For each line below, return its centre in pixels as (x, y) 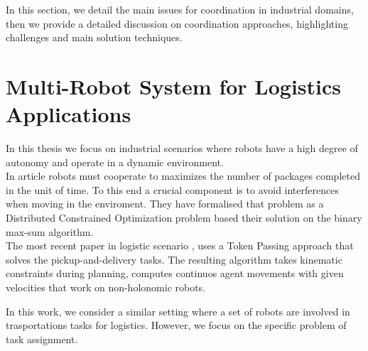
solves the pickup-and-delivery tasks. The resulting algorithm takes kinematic (174, 259)
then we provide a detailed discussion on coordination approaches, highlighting (177, 23)
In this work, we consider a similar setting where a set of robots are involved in (178, 311)
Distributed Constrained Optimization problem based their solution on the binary (184, 218)
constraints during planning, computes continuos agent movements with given (175, 273)
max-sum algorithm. (50, 231)
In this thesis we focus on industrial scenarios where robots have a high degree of (182, 148)
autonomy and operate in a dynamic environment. (115, 162)
